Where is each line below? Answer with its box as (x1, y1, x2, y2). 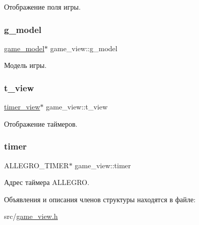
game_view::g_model (50, 43, 118, 53)
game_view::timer (75, 160, 131, 170)
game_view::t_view (46, 101, 108, 112)
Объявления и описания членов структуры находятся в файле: (4, 194, 196, 204)
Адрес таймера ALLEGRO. (4, 177, 89, 188)
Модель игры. (4, 60, 47, 70)
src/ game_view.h (4, 211, 58, 221)
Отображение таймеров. (4, 118, 78, 129)
